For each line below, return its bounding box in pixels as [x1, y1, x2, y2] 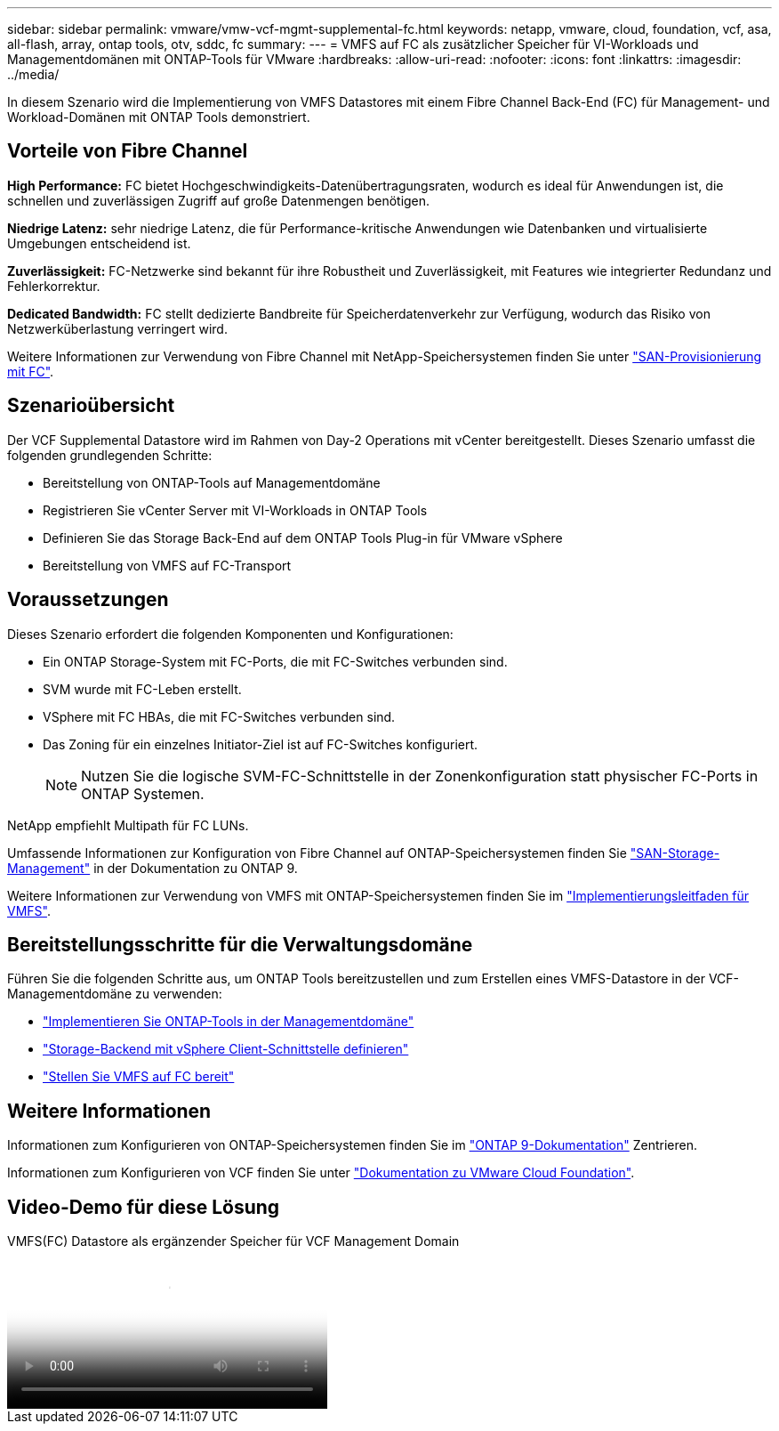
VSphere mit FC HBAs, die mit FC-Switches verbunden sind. [43, 708, 396, 724]
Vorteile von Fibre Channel [7, 140, 248, 163]
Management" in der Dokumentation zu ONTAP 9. [7, 860, 298, 876]
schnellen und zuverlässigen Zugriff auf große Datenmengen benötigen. [7, 192, 430, 208]
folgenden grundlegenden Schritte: [7, 447, 213, 463]
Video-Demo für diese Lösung [7, 1195, 280, 1218]
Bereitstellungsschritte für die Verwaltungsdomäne [7, 933, 473, 956]
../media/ [7, 67, 60, 82]
